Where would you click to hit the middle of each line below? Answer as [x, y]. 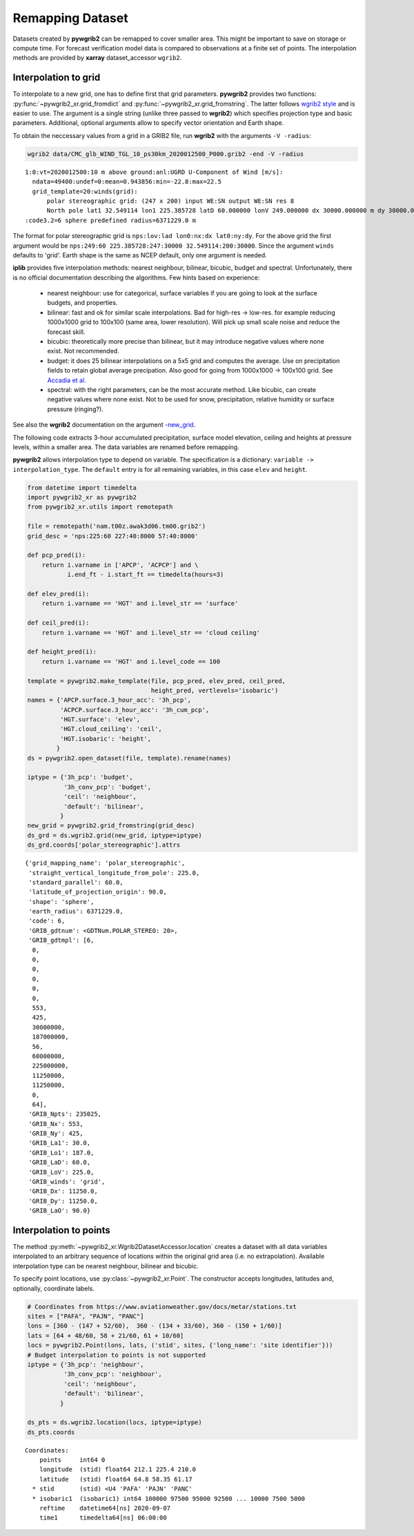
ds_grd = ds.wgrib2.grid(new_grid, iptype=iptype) [115, 835]
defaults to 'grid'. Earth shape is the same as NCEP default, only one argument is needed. [140, 255]
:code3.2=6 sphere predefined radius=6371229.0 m [111, 220]
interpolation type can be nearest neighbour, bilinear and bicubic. [106, 1266]
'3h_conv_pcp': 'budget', [107, 787]
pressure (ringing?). [75, 409]
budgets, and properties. [82, 303]
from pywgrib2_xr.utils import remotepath [100, 507]
